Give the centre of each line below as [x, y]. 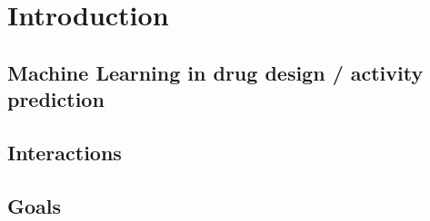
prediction [56, 99]
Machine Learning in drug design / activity [215, 72]
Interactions [65, 152]
